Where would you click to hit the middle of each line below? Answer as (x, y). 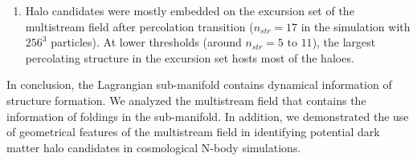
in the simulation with (356, 26)
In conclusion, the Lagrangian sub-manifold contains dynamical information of (199, 85)
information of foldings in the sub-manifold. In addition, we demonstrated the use (208, 116)
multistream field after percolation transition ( (139, 26)
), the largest (344, 42)
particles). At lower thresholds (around (146, 42)
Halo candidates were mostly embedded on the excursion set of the (190, 10)
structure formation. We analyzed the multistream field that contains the (186, 100)
